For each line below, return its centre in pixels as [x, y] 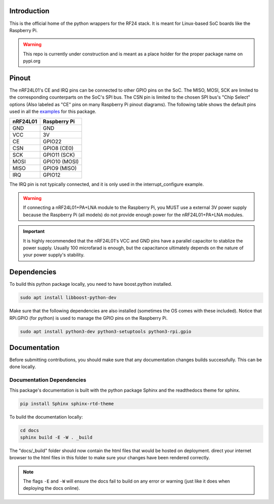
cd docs [29, 430]
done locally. [23, 367]
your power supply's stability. [54, 255]
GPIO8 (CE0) [58, 148]
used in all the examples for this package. [53, 111]
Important [34, 231]
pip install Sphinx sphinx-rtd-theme [67, 404]
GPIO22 [52, 141]
